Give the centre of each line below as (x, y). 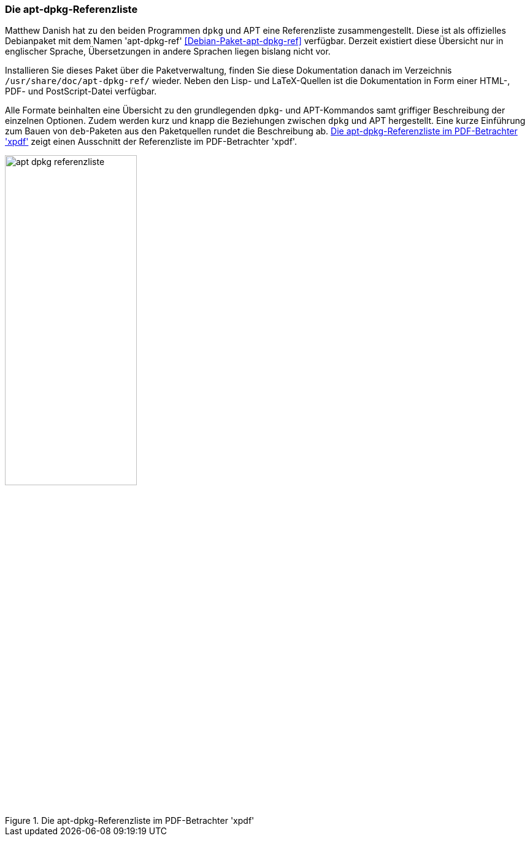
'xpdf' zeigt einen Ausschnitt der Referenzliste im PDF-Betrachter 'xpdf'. (151, 142)
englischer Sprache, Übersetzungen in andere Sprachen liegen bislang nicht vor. (168, 52)
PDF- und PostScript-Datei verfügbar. (81, 91)
